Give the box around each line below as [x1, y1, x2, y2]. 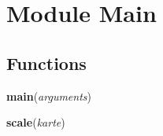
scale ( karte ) [6, 114, 65, 130]
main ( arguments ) [6, 87, 92, 104]
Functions [6, 50, 87, 75]
